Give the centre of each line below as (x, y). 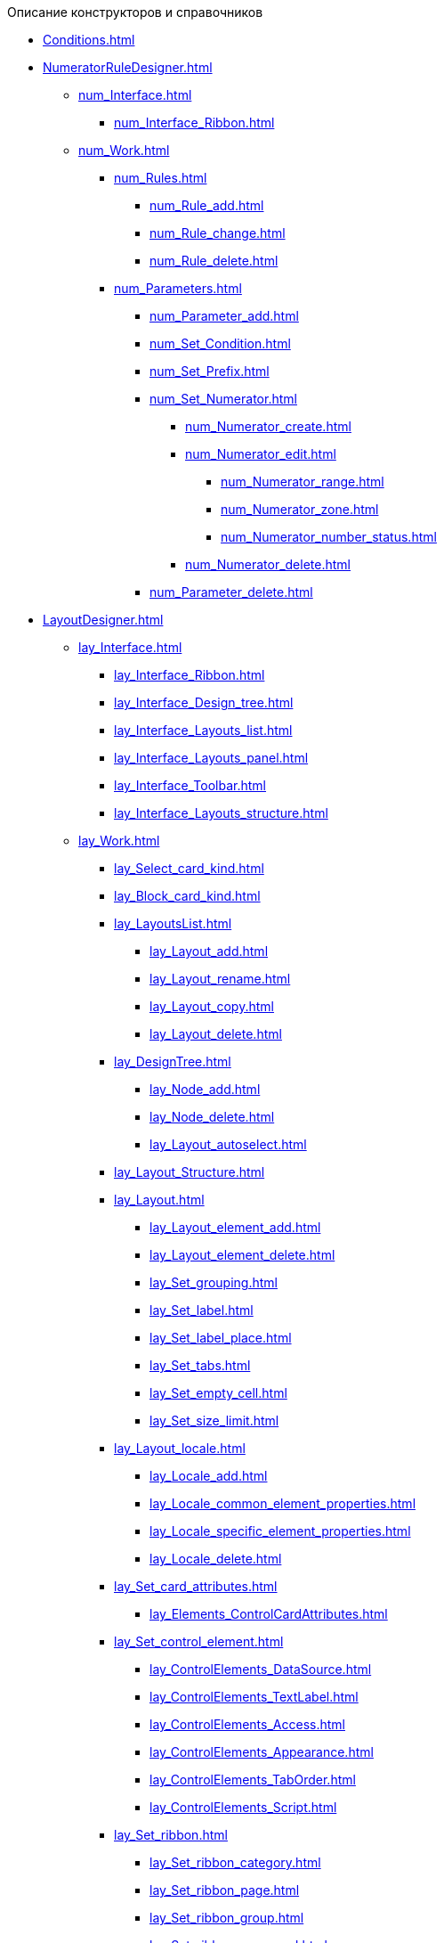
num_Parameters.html (178, 288)
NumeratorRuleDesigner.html (128, 67)
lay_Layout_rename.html (220, 979)
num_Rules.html (161, 178)
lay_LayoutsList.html (173, 923)
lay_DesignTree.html (173, 1061)
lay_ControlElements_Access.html (247, 1724)
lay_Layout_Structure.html (190, 1172)
